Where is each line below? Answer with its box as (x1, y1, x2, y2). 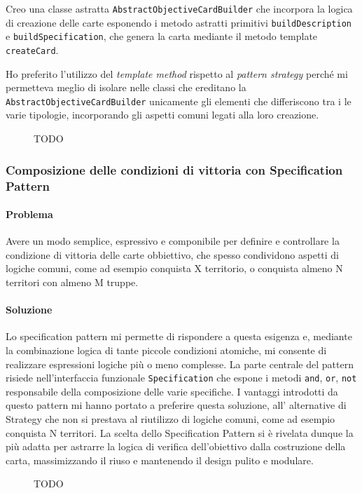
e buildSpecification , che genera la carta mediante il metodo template (6, 29, 318, 43)
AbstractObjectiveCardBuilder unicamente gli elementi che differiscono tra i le (6, 93, 351, 108)
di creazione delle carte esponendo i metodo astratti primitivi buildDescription (6, 15, 352, 29)
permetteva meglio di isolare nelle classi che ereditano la (6, 80, 246, 95)
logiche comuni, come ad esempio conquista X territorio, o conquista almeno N (6, 261, 343, 276)
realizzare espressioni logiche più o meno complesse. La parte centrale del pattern (6, 356, 354, 371)
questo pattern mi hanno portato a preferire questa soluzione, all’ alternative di (6, 398, 347, 412)
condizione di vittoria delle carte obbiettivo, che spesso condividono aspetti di (6, 247, 340, 262)
